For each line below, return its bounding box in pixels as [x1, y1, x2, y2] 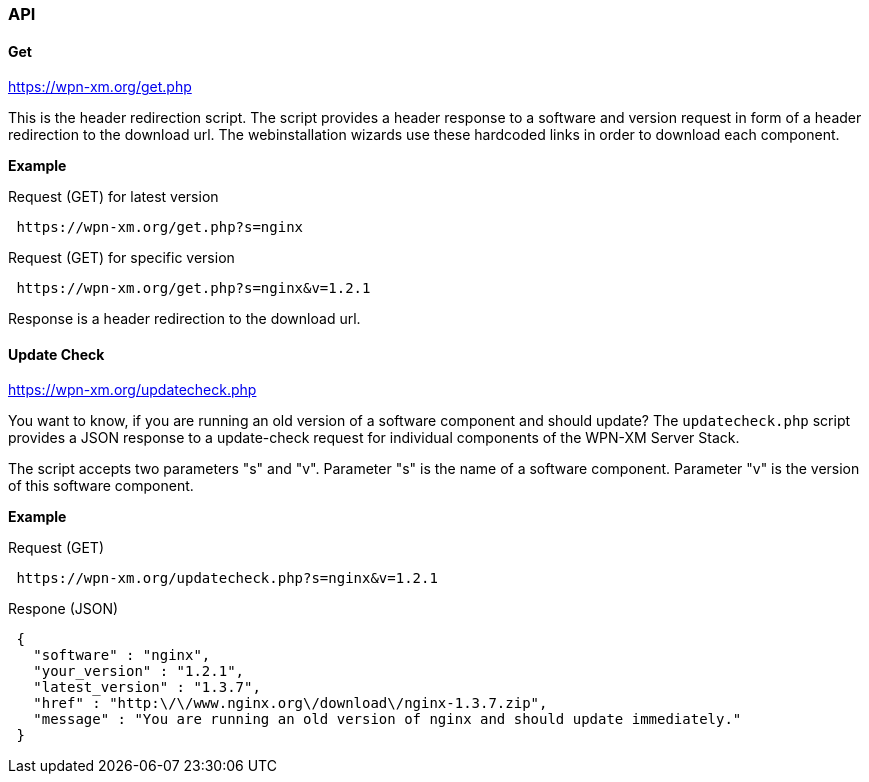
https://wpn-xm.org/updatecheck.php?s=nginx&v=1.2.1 [16, 570, 438, 587]
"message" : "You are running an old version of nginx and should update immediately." [33, 711, 742, 728]
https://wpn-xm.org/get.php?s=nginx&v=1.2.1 [16, 280, 371, 297]
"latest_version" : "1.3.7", [33, 679, 261, 696]
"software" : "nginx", [33, 647, 211, 664]
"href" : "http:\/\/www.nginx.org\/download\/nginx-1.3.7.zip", [33, 695, 548, 712]
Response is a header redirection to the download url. [8, 310, 361, 328]
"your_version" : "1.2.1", [33, 663, 245, 680]
